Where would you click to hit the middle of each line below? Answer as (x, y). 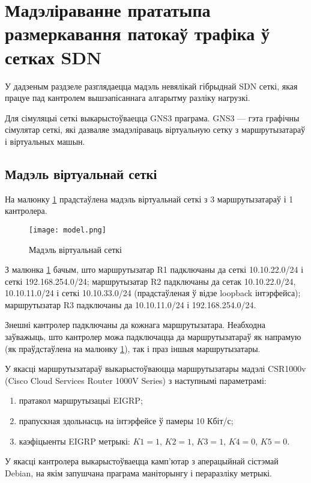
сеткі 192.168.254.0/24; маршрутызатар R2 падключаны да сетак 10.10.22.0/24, (150, 281)
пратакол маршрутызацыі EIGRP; (81, 400)
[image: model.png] (68, 230)
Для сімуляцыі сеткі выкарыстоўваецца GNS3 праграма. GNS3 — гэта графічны (152, 117)
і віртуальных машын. (45, 141)
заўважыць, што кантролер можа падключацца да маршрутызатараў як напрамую (153, 337)
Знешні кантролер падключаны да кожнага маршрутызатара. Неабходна (135, 325)
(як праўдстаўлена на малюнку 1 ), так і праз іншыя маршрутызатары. (133, 348)
